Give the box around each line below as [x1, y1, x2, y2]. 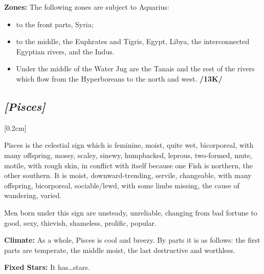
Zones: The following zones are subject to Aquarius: [4, 2, 169, 12]
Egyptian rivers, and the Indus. [16, 46, 115, 56]
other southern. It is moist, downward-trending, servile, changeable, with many [4, 170, 252, 181]
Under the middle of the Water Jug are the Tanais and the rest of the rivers [16, 63, 255, 74]
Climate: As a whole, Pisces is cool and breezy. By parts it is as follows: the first [4, 234, 260, 245]
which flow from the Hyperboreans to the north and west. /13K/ [16, 73, 223, 84]
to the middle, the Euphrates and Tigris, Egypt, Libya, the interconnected [16, 36, 250, 47]
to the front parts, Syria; [16, 18, 94, 29]
